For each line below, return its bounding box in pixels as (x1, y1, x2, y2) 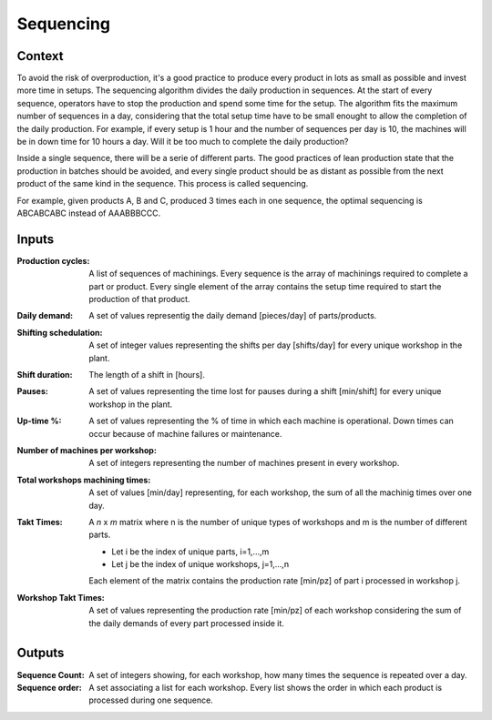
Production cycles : (16, 255, 90, 266)
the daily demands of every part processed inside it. (88, 617, 284, 628)
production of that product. (88, 294, 190, 305)
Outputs (16, 645, 65, 661)
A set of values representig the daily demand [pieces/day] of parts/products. (88, 310, 377, 321)
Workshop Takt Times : (16, 592, 105, 603)
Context (16, 48, 64, 64)
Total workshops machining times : (16, 474, 151, 485)
